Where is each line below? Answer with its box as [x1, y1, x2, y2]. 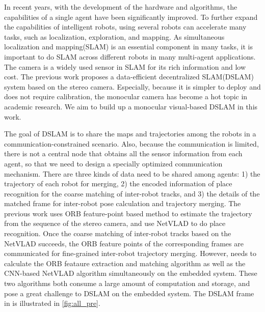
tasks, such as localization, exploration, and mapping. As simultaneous [4, 31, 225, 42]
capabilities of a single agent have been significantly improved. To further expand [4, 11, 258, 22]
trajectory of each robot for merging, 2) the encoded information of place [4, 178, 232, 189]
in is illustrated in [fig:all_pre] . [4, 298, 100, 308]
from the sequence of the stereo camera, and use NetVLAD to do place [4, 218, 226, 229]
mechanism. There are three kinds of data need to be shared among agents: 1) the [4, 168, 260, 179]
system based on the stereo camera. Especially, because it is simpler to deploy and [4, 81, 261, 92]
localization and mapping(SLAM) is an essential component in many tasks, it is [4, 41, 253, 52]
